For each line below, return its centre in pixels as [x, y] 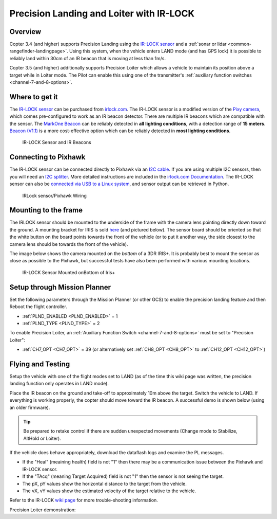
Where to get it [34, 97]
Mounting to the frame [46, 210]
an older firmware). [30, 407]
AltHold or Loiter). [42, 438]
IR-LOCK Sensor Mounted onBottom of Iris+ [69, 272]
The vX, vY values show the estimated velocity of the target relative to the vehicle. [109, 491]
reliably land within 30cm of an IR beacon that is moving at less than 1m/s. [88, 58]
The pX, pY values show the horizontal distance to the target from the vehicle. [104, 484]
